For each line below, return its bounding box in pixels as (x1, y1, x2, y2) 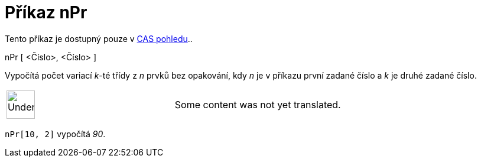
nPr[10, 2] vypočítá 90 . (5, 128, 106, 139)
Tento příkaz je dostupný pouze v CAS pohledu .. (5, 33, 193, 44)
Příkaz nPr (5, 2, 87, 22)
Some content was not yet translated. (174, 98, 341, 111)
